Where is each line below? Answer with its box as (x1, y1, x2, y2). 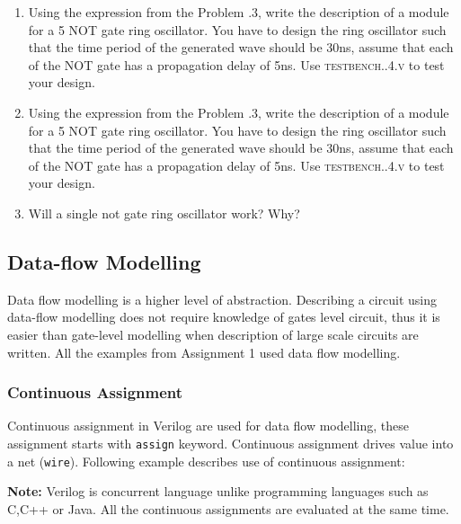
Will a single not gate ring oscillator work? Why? (28, 203, 300, 222)
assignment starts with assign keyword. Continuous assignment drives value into (7, 433, 454, 452)
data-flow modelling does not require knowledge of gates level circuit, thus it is (7, 307, 440, 326)
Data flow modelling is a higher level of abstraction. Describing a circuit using (7, 289, 438, 308)
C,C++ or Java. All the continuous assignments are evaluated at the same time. (7, 499, 449, 518)
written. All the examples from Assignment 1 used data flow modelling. (7, 342, 401, 361)
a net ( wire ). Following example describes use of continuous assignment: (7, 451, 405, 470)
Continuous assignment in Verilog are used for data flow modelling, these (7, 416, 409, 435)
